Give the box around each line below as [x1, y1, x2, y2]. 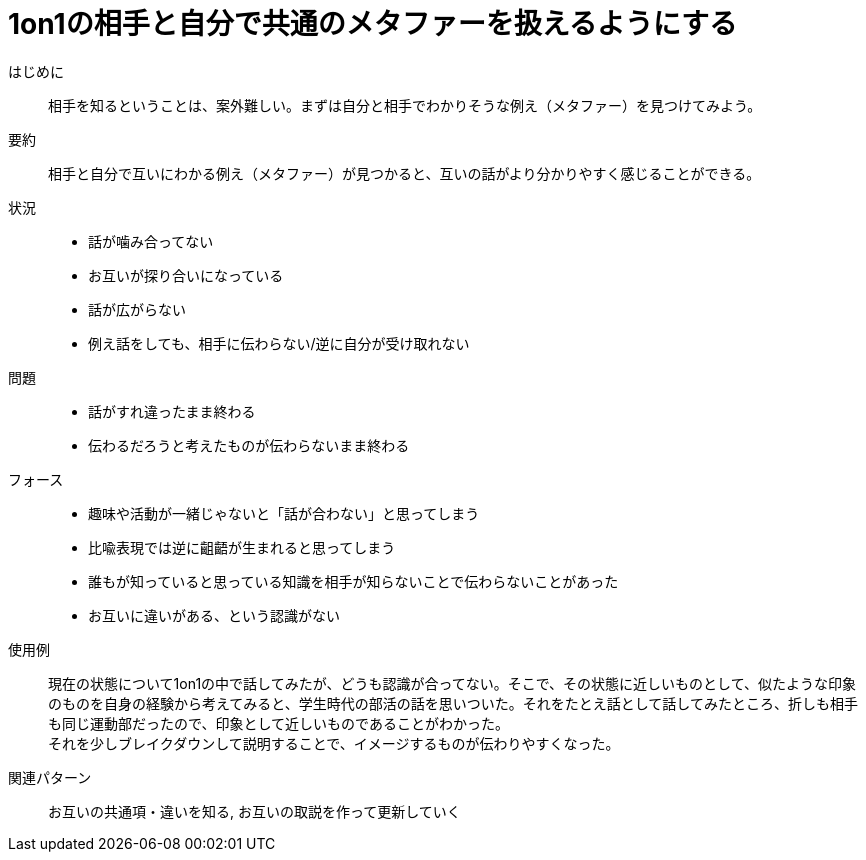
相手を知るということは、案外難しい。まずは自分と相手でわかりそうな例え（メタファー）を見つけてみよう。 [48, 96, 762, 114]
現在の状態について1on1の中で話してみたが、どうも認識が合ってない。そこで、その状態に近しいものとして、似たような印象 [48, 674, 856, 692]
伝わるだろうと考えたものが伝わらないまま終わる [88, 436, 410, 454]
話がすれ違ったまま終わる [88, 402, 256, 420]
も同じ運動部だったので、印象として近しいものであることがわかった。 [48, 714, 509, 732]
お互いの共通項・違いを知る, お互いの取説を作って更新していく [48, 802, 461, 820]
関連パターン [8, 768, 92, 786]
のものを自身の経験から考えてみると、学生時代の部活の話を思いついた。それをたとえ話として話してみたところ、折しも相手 [48, 694, 858, 712]
